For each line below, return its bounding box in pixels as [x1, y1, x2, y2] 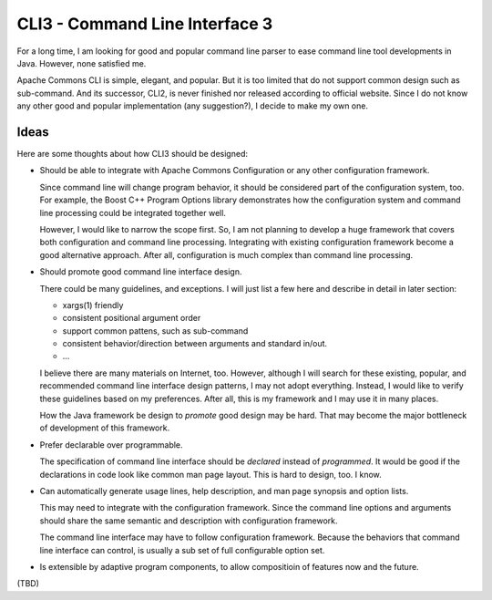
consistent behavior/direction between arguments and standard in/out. [62, 338, 328, 349]
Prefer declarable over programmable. [39, 439, 183, 450]
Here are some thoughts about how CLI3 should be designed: [16, 149, 248, 160]
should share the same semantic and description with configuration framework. [39, 515, 338, 526]
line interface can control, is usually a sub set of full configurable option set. [39, 544, 325, 555]
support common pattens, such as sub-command [62, 325, 249, 336]
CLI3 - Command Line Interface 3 [16, 14, 273, 34]
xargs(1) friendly [62, 299, 124, 310]
